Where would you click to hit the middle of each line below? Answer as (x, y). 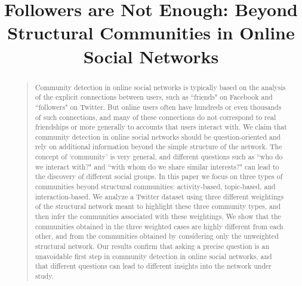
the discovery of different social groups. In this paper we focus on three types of (159, 176)
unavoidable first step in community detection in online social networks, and (153, 256)
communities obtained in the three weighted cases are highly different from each (159, 226)
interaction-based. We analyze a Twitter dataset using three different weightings (159, 196)
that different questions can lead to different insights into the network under (153, 266)
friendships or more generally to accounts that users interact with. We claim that (161, 127)
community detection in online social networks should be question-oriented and (158, 136)
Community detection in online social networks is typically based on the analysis (160, 87)
